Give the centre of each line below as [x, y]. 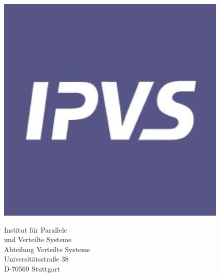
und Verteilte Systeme [38, 239]
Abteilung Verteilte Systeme [47, 249]
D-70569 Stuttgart [32, 268]
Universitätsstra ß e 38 [36, 259]
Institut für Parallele [35, 229]
